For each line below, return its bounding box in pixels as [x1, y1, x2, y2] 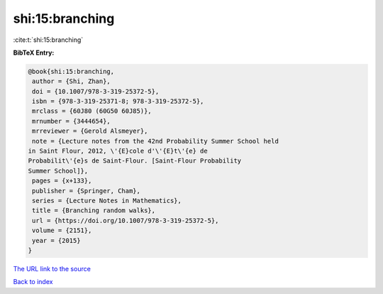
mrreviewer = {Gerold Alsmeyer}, [32, 127, 148, 135]
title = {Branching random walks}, [32, 207, 156, 214]
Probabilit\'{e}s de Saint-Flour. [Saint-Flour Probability [28, 157, 242, 165]
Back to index [13, 278, 53, 286]
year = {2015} [32, 236, 81, 244]
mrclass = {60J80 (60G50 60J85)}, [32, 107, 152, 115]
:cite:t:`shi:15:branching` [13, 36, 84, 44]
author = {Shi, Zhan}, [32, 77, 111, 85]
